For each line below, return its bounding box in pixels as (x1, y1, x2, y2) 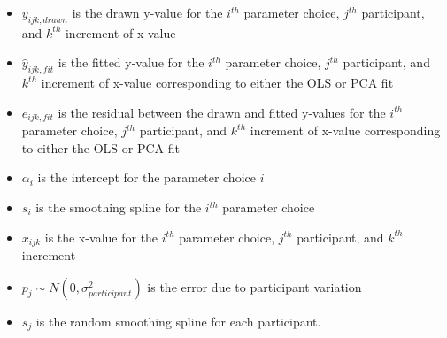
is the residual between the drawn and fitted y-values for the (58, 103, 386, 121)
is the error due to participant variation (147, 277, 362, 296)
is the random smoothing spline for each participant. (35, 311, 321, 330)
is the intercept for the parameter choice (37, 168, 256, 187)
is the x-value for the (44, 227, 158, 246)
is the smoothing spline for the (35, 198, 202, 217)
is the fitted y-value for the (58, 53, 204, 72)
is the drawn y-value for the (72, 4, 223, 21)
